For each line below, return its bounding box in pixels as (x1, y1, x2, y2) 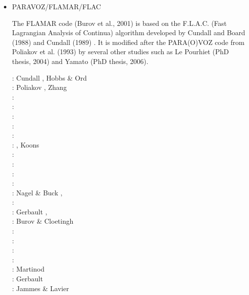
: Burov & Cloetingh (12, 216, 74, 226)
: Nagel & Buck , (12, 187, 62, 197)
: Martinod (12, 264, 44, 274)
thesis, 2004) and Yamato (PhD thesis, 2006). (12, 56, 148, 66)
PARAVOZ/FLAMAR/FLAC (12, 1, 101, 11)
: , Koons (12, 139, 40, 149)
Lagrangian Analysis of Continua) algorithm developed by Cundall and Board (12, 27, 245, 38)
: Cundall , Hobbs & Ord (12, 72, 87, 83)
